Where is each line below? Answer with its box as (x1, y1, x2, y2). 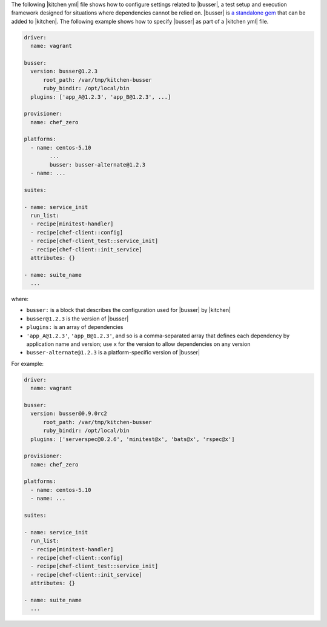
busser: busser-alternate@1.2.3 (49, 161, 145, 168)
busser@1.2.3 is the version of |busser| (26, 315, 129, 322)
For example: (11, 360, 44, 367)
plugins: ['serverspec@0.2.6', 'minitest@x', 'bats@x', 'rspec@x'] (30, 436, 235, 442)
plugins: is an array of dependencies (26, 323, 124, 331)
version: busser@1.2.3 (30, 68, 98, 75)
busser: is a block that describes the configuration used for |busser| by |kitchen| (26, 307, 231, 314)
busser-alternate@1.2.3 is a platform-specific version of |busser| (26, 349, 200, 356)
